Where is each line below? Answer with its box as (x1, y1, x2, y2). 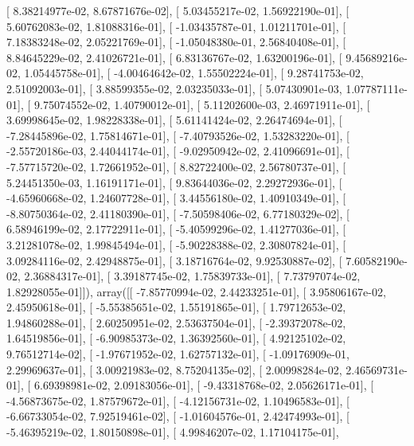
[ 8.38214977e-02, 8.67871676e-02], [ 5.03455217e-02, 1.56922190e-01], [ (6, 2, 350, 18)
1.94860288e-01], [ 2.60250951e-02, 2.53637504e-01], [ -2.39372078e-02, (6, 314, 346, 331)
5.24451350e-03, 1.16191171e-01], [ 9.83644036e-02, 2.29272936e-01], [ (6, 174, 342, 190)
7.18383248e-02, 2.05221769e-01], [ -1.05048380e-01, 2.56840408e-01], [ (6, 33, 346, 50)
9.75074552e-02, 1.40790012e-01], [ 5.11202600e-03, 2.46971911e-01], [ (33, 96, 370, 112)
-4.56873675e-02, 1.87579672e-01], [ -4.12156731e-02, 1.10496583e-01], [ (6, 392, 350, 409)
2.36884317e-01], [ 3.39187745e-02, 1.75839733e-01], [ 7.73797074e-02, (24, 268, 361, 284)
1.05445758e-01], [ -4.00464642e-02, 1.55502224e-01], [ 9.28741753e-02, (24, 65, 364, 81)
